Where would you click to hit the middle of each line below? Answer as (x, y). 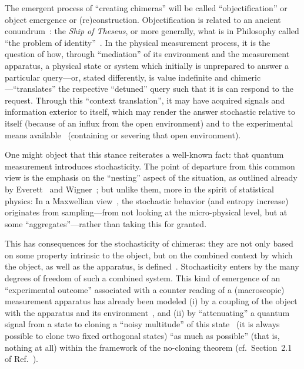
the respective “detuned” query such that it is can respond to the (176, 89)
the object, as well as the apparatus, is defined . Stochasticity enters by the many (152, 266)
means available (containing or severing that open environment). (123, 134)
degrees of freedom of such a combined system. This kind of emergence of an (143, 278)
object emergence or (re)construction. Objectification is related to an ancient (143, 19)
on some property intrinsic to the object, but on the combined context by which (149, 255)
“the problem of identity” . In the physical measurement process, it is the (138, 42)
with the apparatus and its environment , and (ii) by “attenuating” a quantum (147, 312)
